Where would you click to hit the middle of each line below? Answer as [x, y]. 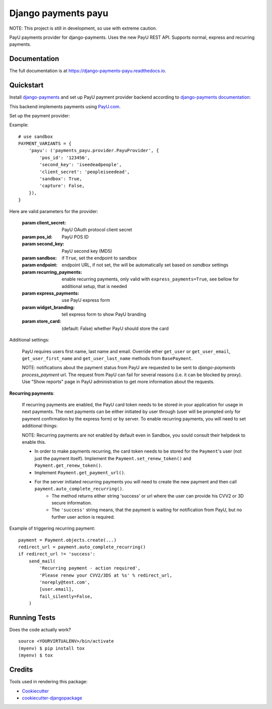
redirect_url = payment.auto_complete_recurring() [82, 547]
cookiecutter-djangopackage [52, 698]
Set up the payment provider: [40, 115]
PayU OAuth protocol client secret [97, 230]
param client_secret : [44, 223]
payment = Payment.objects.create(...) [67, 540]
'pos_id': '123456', [65, 158]
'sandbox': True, [61, 179]
